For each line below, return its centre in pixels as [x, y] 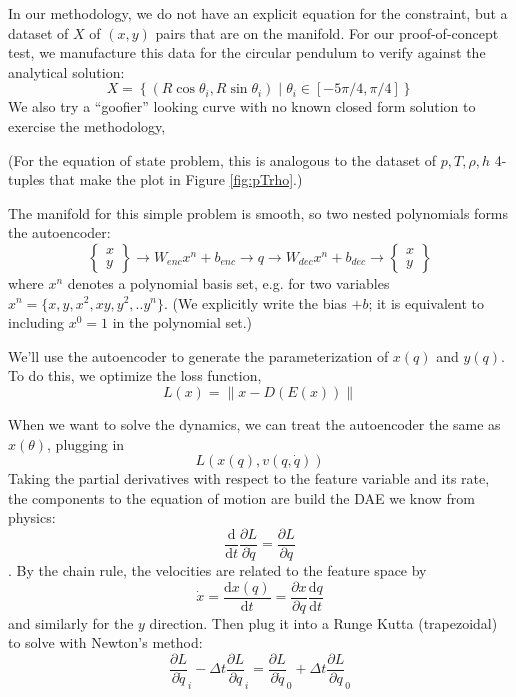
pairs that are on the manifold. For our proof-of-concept [327, 32]
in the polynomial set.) [182, 322]
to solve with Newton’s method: [105, 642]
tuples [26, 179]
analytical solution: [66, 71]
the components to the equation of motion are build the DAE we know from [241, 497]
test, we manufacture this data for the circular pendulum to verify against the [247, 52]
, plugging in [86, 443]
